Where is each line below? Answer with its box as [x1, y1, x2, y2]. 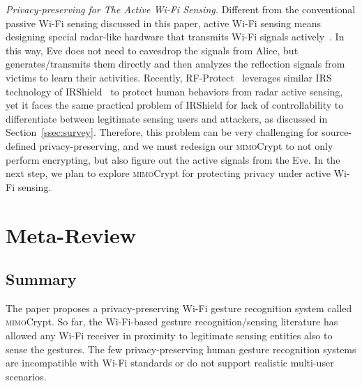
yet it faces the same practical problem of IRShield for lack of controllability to [6, 98, 344, 112]
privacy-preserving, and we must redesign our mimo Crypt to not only [39, 138, 333, 153]
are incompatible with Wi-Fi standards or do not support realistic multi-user [6, 355, 334, 370]
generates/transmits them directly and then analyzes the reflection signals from [6, 56, 345, 71]
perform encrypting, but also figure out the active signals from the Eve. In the [6, 152, 340, 167]
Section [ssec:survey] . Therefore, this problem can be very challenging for [6, 125, 319, 139]
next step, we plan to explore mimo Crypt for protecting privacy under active [6, 166, 331, 180]
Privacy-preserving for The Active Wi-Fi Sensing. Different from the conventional [6, 2, 356, 16]
